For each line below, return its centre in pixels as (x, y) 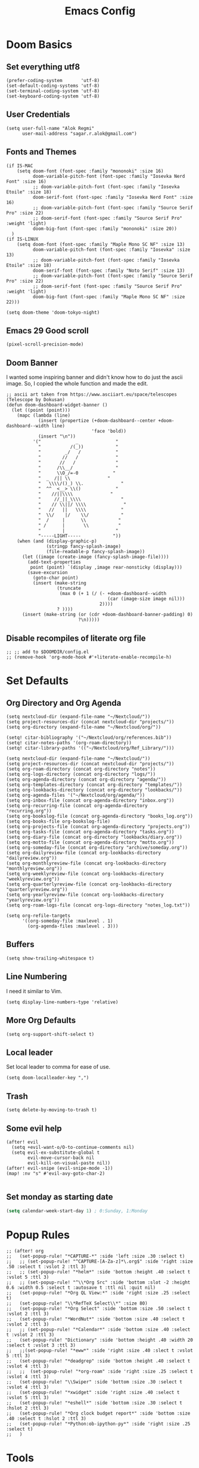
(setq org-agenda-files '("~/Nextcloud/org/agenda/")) (76, 795)
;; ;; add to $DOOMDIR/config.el (48, 652)
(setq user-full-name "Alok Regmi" (50, 128)
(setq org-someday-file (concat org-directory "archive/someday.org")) (97, 848)
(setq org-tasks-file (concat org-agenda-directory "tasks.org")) (90, 832)
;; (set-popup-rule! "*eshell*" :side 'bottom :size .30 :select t (94, 1403)
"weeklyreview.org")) (33, 879)
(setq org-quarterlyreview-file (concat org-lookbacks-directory (89, 884)
